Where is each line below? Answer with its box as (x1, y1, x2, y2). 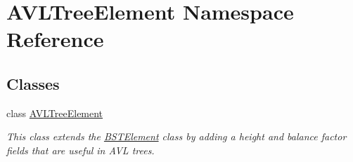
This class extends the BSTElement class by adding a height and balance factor (6, 129, 347, 144)
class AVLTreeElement (6, 105, 103, 120)
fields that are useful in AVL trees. (6, 142, 155, 157)
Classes (6, 72, 60, 94)
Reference (6, 25, 104, 53)
